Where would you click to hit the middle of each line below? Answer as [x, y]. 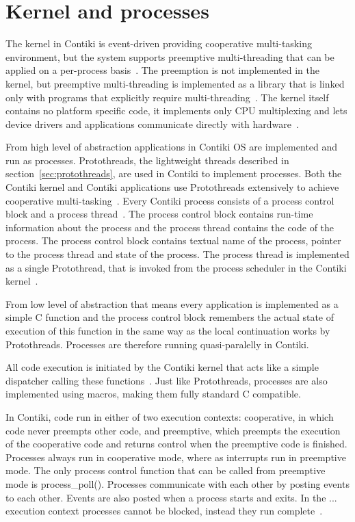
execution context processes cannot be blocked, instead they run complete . [164, 511]
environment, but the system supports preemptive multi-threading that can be [170, 56]
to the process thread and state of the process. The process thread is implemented [177, 254]
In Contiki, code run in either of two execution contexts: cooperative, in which [170, 416]
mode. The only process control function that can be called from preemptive [166, 470]
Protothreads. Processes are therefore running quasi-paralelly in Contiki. [157, 344]
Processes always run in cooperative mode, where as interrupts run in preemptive [176, 457]
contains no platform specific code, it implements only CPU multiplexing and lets [176, 110]
